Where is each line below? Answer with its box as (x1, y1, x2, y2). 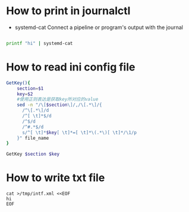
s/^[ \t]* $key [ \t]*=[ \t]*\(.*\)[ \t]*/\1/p (21, 129, 137, 136)
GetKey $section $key (6, 151, 60, 158)
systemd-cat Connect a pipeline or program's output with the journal (14, 24, 183, 31)
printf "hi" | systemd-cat (6, 40, 73, 46)
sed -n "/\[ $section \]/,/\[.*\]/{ (17, 102, 102, 108)
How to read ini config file (6, 60, 136, 73)
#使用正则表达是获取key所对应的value (17, 97, 99, 102)
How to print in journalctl (6, 4, 131, 18)
